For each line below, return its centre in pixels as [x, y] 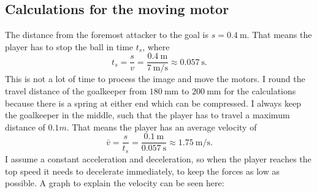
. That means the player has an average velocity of [162, 127]
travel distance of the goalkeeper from [76, 91]
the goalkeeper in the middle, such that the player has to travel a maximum [147, 115]
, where [156, 46]
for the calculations [260, 91]
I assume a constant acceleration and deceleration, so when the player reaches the [158, 158]
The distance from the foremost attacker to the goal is [107, 35]
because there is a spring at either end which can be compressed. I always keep [153, 103]
